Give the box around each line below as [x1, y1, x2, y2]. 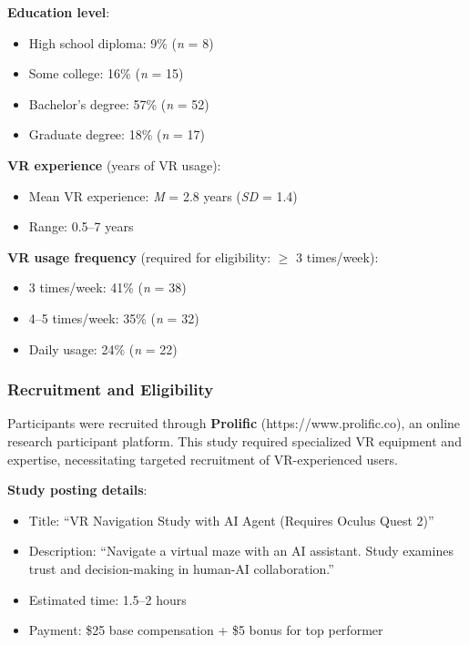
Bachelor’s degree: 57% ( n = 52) [28, 94, 209, 113]
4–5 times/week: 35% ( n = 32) [28, 308, 199, 327]
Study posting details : [7, 480, 148, 499]
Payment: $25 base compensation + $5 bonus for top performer [28, 620, 383, 640]
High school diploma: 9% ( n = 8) [28, 33, 214, 52]
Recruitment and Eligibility [7, 378, 214, 401]
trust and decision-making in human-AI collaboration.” [28, 558, 334, 578]
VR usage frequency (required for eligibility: [7, 247, 271, 266]
